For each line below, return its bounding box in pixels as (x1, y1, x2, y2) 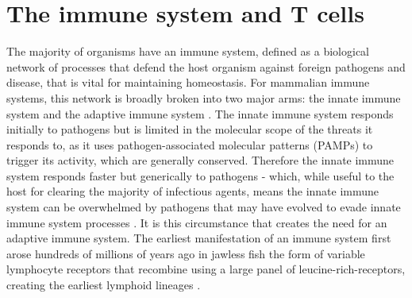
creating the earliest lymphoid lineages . (6, 277, 201, 293)
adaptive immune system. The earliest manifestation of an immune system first (6, 230, 391, 246)
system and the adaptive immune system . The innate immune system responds (6, 105, 394, 122)
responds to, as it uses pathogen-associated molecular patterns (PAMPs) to (6, 136, 373, 153)
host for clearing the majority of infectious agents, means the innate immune (6, 183, 379, 199)
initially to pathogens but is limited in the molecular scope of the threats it (6, 121, 373, 137)
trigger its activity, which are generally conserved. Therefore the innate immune (6, 152, 395, 168)
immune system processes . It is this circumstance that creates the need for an (6, 214, 387, 230)
